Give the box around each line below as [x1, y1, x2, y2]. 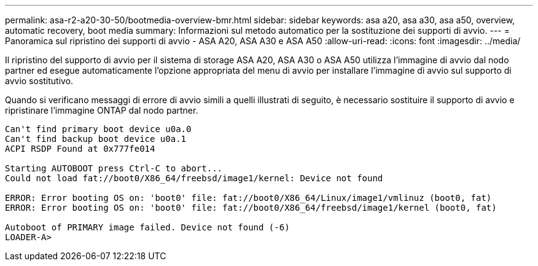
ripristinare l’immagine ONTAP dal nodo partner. [5, 105, 198, 115]
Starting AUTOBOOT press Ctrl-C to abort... [5, 163, 223, 173]
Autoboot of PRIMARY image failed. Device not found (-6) [5, 222, 290, 232]
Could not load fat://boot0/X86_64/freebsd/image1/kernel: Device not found [5, 173, 383, 183]
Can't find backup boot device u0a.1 [5, 134, 187, 144]
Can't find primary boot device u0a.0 [5, 124, 192, 134]
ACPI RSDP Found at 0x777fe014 [5, 144, 155, 154]
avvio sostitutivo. [5, 76, 74, 86]
